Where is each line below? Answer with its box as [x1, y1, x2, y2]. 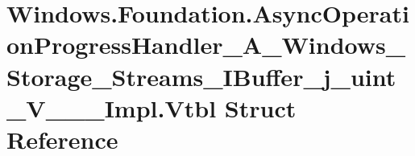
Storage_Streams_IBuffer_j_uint [6, 60, 396, 92]
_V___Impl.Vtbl [6, 91, 217, 124]
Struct [224, 91, 297, 124]
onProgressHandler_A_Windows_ [6, 28, 406, 61]
